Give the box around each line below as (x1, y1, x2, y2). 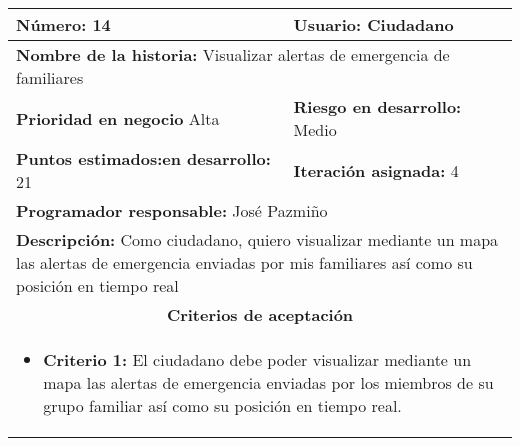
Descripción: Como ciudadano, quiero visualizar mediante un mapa (16, 228, 499, 251)
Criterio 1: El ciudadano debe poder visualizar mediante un (43, 348, 472, 371)
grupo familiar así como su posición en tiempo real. (43, 394, 402, 417)
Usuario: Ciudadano (293, 13, 454, 36)
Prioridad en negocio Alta (16, 106, 220, 130)
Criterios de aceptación (166, 303, 354, 326)
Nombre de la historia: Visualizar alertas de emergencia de (16, 43, 450, 66)
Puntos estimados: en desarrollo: (16, 147, 271, 170)
